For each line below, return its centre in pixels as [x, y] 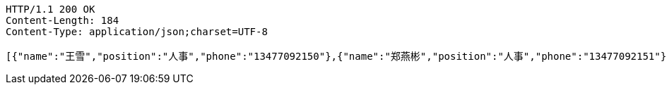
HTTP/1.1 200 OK [51, 9]
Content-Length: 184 [63, 20]
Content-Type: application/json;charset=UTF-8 [137, 32]
